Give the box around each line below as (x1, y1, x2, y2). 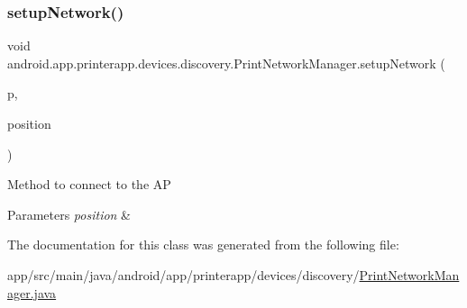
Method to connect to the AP (7, 175, 171, 194)
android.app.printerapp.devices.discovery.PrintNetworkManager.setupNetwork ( (7, 53, 445, 72)
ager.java (7, 283, 57, 302)
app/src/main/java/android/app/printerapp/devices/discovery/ (7, 265, 360, 284)
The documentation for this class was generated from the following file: (7, 235, 399, 254)
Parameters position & (7, 204, 132, 223)
